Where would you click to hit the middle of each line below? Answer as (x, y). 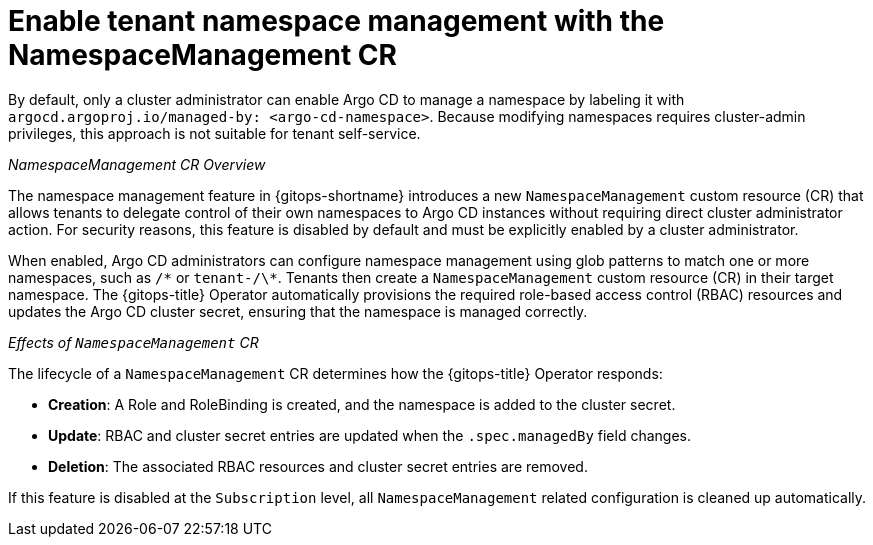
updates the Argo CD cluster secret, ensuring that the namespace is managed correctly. (298, 311)
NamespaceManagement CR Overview (137, 164)
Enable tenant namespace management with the (336, 21)
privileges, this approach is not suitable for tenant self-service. (214, 133)
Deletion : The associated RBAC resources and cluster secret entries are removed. (318, 466)
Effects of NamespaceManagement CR (133, 342)
